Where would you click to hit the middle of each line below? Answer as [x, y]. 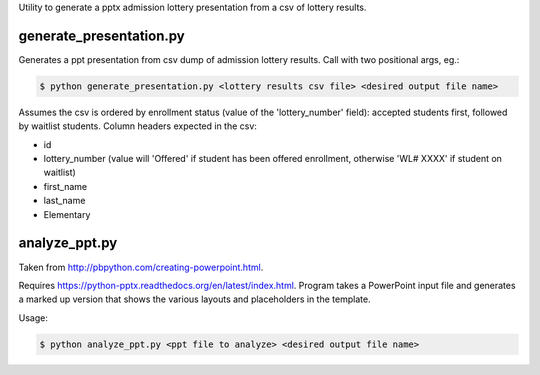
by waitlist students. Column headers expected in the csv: [137, 126]
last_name [64, 201]
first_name [65, 186]
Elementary [67, 214]
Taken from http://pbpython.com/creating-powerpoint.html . [141, 267]
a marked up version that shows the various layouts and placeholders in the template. [194, 299]
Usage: [33, 317]
